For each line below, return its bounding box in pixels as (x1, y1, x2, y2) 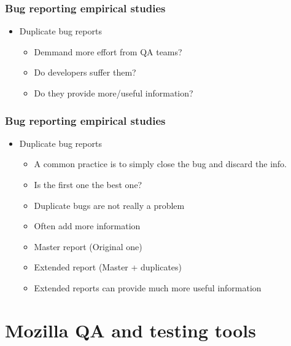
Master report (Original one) (34, 240, 142, 253)
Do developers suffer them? (34, 66, 136, 79)
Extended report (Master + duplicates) (34, 261, 182, 273)
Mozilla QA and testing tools (5, 317, 256, 342)
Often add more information (34, 219, 141, 232)
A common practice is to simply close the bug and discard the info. (34, 157, 287, 170)
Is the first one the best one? (34, 178, 142, 191)
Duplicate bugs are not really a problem (34, 199, 185, 211)
